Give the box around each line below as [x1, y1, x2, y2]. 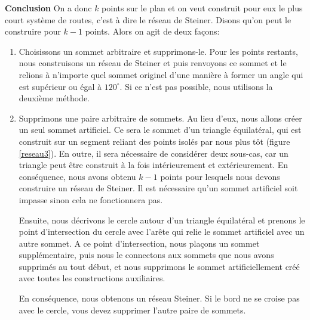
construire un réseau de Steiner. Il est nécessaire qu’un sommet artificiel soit [19, 182, 298, 194]
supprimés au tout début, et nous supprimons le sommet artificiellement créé [19, 260, 300, 272]
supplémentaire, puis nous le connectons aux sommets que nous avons [19, 248, 274, 261]
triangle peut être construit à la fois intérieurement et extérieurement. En [19, 159, 288, 171]
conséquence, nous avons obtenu [19, 170, 136, 182]
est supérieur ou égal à [19, 80, 102, 92]
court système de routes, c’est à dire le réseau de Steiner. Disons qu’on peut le [5, 13, 291, 26]
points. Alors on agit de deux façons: [85, 25, 220, 38]
